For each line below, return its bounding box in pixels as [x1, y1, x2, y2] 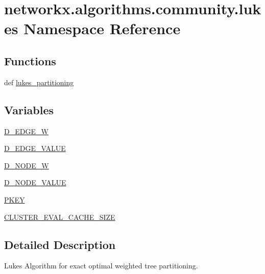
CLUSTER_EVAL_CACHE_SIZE [4, 211, 115, 222]
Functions [4, 53, 56, 68]
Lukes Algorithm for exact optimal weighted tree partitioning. [4, 260, 198, 271]
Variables [4, 102, 54, 117]
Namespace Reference [23, 18, 181, 39]
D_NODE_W [4, 160, 49, 170]
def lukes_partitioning [4, 77, 74, 87]
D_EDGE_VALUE [4, 143, 66, 154]
